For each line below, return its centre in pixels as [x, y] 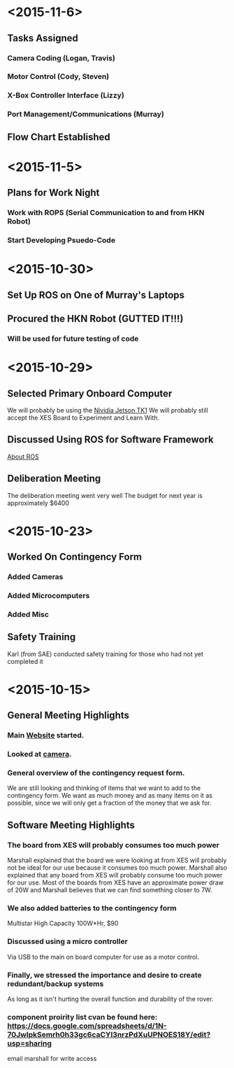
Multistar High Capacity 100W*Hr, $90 [63, 923]
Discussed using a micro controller [67, 941]
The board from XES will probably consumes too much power [114, 845]
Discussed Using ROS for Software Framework [111, 439]
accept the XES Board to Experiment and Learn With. [83, 417]
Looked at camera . [39, 754]
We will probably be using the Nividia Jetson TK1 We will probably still [108, 410]
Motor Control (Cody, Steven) [58, 76]
